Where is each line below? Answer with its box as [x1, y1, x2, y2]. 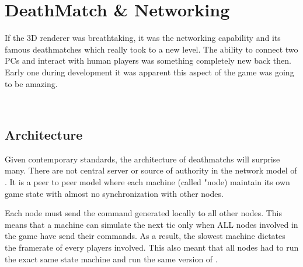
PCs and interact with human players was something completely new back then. [5, 54, 291, 67]
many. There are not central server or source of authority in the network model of [5, 164, 297, 176]
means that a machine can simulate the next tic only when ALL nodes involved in [5, 218, 298, 230]
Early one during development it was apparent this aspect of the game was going [5, 65, 294, 78]
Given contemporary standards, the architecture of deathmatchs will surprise [5, 152, 280, 165]
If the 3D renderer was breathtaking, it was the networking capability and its [5, 32, 281, 44]
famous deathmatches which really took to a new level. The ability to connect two [5, 43, 298, 55]
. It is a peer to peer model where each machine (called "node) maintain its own [5, 176, 290, 188]
